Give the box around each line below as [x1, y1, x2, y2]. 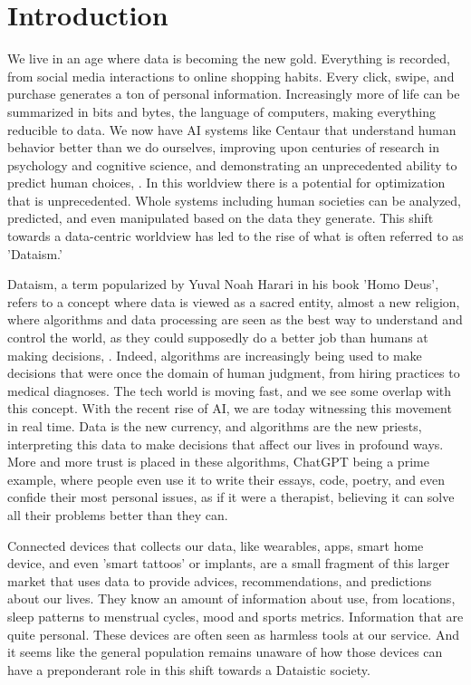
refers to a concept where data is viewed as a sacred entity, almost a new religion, [7, 292, 460, 311]
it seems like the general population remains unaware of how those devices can [7, 642, 443, 661]
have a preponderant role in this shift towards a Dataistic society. [7, 660, 370, 679]
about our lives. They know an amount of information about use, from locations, [7, 589, 456, 608]
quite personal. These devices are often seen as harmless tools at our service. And [7, 624, 459, 643]
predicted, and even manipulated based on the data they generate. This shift [7, 208, 434, 227]
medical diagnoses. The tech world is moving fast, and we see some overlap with [7, 381, 452, 400]
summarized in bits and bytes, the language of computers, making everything [7, 101, 436, 121]
